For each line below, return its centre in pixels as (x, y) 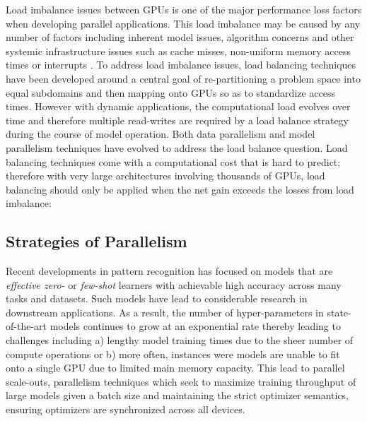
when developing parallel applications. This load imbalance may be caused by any (183, 23)
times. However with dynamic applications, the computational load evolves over (178, 106)
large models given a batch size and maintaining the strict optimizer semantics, (177, 395)
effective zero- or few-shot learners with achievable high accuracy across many (174, 284)
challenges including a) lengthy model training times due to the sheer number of (180, 340)
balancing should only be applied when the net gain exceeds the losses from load (180, 189)
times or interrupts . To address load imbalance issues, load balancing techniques (181, 65)
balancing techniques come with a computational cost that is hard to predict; (173, 161)
